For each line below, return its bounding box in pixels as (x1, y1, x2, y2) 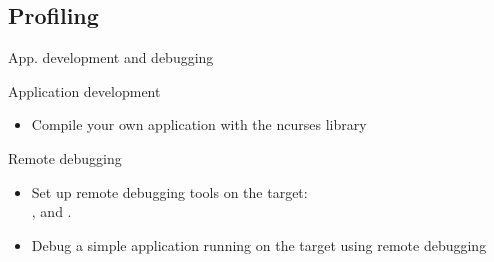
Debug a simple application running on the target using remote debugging (31, 234, 487, 255)
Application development (8, 80, 161, 101)
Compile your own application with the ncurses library (31, 114, 367, 135)
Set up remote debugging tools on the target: (31, 181, 308, 202)
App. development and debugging (8, 47, 214, 68)
